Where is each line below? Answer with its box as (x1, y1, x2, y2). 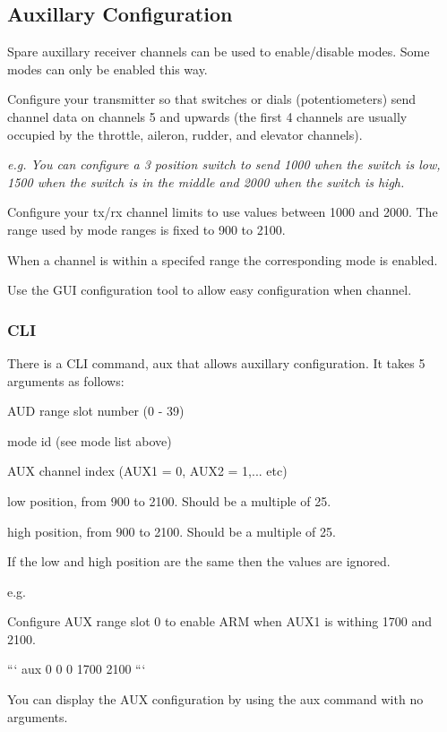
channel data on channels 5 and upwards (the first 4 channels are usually (7, 107, 408, 125)
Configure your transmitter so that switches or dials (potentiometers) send (7, 90, 417, 108)
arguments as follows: (7, 371, 125, 390)
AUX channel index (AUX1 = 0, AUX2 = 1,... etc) (7, 461, 288, 480)
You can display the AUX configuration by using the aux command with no (7, 690, 424, 709)
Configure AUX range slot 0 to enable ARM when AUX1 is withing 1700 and (7, 612, 433, 631)
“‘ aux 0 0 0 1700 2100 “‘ (7, 659, 146, 678)
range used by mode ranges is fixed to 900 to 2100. (7, 220, 286, 238)
